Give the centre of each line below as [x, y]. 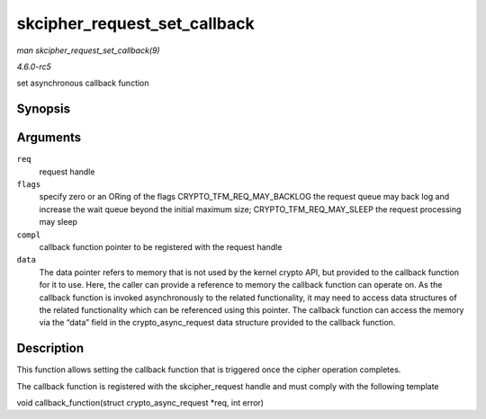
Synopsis [44, 109]
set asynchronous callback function [83, 83]
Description [50, 348]
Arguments [49, 138]
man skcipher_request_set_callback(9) [89, 50]
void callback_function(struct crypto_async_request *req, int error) [140, 403]
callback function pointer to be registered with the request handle [161, 246]
